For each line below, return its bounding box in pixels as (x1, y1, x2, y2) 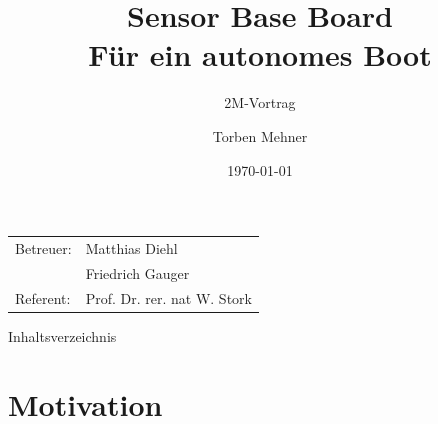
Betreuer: (15, 237, 72, 258)
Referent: (15, 287, 71, 308)
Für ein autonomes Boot (88, 34, 432, 75)
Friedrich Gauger (85, 262, 190, 283)
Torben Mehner (212, 125, 308, 146)
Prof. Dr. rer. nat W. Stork (85, 287, 252, 308)
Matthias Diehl (85, 237, 178, 258)
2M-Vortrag (224, 92, 296, 113)
